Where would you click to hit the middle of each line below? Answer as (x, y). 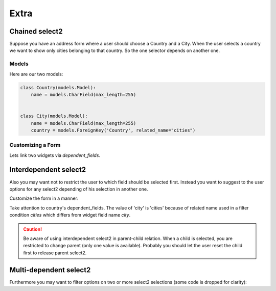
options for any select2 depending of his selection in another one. (79, 189)
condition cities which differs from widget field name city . (70, 215)
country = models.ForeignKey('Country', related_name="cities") (113, 130)
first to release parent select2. (55, 253)
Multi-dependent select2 (50, 270)
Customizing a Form (35, 145)
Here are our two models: (36, 74)
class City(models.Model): (54, 116)
